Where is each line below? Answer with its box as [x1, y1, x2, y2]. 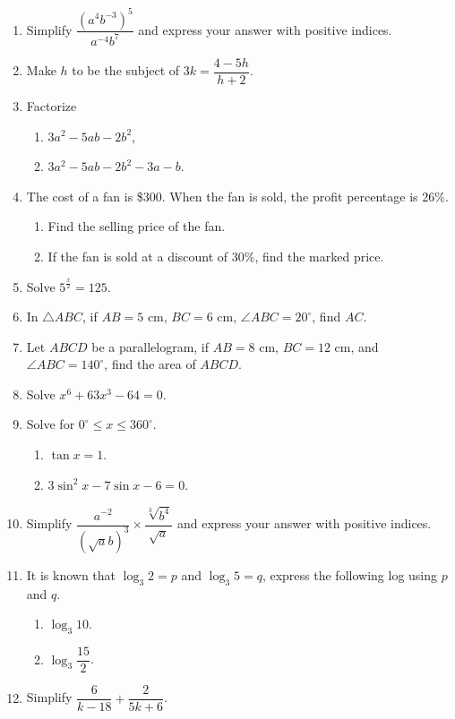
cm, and [334, 337, 379, 355]
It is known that [26, 565, 116, 584]
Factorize [26, 96, 77, 115]
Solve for [26, 415, 75, 433]
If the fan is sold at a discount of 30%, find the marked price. [47, 246, 384, 265]
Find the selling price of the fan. [47, 217, 226, 235]
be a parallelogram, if [91, 337, 210, 355]
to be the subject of [72, 61, 180, 80]
